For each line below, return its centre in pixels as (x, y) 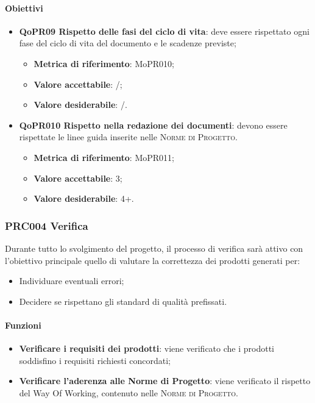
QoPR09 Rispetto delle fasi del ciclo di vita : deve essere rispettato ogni (164, 31)
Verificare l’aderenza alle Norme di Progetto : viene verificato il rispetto (165, 381)
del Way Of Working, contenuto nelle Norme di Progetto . (129, 392)
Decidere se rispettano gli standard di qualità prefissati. (123, 301)
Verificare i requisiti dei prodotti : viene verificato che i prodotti (147, 348)
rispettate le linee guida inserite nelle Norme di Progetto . (129, 137)
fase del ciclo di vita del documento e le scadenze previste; (128, 43)
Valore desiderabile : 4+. (84, 198)
